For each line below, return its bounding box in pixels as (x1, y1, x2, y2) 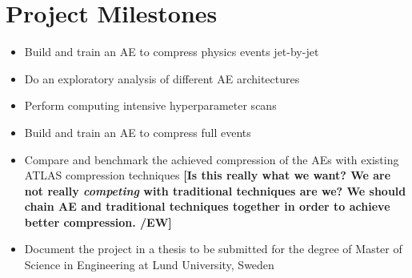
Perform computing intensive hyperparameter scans (24, 97, 277, 114)
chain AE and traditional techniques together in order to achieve (24, 198, 390, 215)
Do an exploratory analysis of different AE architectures (24, 70, 300, 87)
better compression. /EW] (24, 213, 172, 230)
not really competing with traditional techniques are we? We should (24, 182, 406, 199)
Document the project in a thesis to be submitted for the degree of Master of (24, 240, 402, 257)
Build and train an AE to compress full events (24, 123, 251, 140)
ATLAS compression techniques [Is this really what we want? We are (24, 167, 391, 183)
